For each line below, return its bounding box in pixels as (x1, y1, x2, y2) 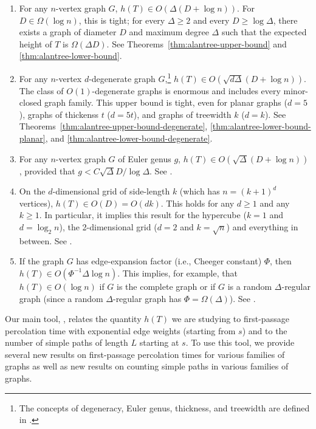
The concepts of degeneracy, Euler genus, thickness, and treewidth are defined (19, 401, 310, 414)
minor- (283, 84, 309, 97)
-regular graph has (112, 292, 182, 304)
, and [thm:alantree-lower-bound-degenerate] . (45, 132, 213, 144)
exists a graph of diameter (19, 26, 117, 38)
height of (19, 37, 52, 50)
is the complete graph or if (117, 280, 216, 292)
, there (273, 13, 298, 26)
